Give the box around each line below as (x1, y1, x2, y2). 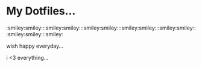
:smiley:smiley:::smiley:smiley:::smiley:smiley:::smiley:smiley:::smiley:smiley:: (6, 24, 196, 31)
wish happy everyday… (6, 42, 64, 49)
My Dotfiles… (6, 4, 76, 18)
